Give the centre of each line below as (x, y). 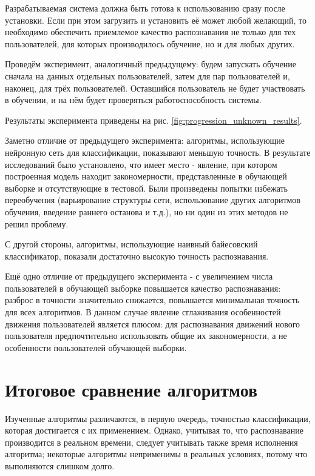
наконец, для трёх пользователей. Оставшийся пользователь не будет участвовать (155, 88)
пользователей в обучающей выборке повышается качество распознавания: (143, 288)
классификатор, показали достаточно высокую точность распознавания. (137, 256)
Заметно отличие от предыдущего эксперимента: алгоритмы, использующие (145, 140)
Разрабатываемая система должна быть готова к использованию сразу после (145, 8)
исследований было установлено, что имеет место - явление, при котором (141, 164)
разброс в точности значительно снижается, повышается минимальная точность (152, 300)
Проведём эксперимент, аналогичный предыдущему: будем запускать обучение (151, 64)
